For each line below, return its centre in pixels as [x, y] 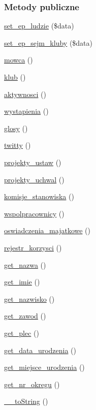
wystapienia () [26, 111]
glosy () [16, 128]
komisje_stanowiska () [39, 196]
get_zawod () [25, 316]
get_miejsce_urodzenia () [44, 367]
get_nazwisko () [29, 298]
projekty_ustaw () [33, 162]
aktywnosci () [25, 94]
